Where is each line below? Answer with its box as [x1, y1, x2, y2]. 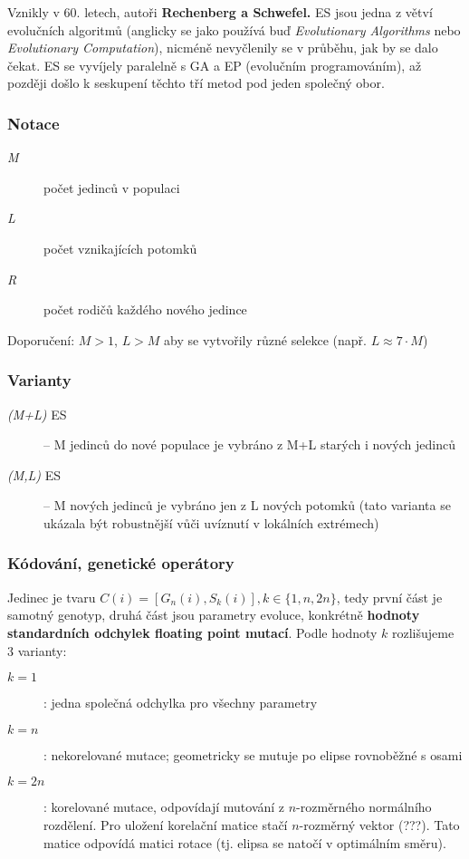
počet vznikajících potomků [43, 238, 197, 257]
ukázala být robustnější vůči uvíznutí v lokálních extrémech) [43, 513, 379, 532]
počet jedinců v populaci [43, 178, 180, 197]
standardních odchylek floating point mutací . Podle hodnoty [7, 623, 378, 642]
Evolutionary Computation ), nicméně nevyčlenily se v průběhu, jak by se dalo [7, 38, 438, 57]
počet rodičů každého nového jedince [43, 300, 247, 319]
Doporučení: [7, 330, 75, 349]
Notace [7, 111, 60, 134]
